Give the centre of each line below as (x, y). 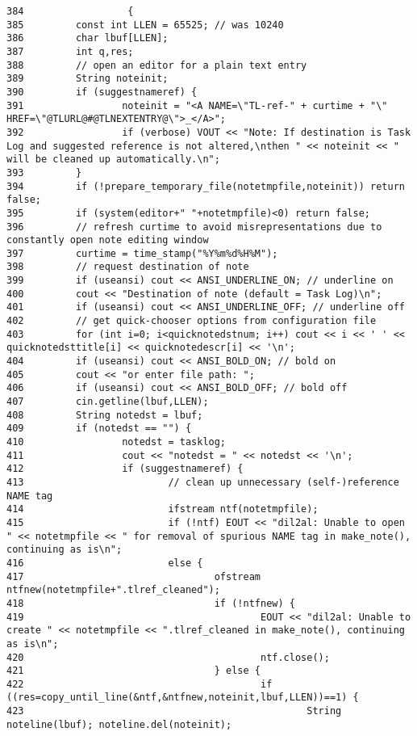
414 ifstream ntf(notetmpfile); (163, 509)
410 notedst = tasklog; (117, 442)
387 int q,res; (70, 51)
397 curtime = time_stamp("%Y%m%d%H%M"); (142, 253)
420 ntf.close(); (168, 657)
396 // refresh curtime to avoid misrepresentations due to (194, 227)
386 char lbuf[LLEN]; (88, 38)
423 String (174, 711)
